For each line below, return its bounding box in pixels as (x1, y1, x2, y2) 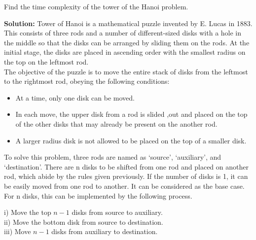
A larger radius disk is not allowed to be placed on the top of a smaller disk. (15, 135, 247, 145)
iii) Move (4, 226, 31, 237)
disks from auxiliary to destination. (51, 226, 158, 237)
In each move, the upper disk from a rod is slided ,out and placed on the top (15, 109, 248, 119)
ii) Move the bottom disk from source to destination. (4, 216, 163, 227)
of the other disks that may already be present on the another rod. (15, 118, 218, 129)
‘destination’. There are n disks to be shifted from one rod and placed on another (4, 161, 249, 171)
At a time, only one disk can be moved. (15, 92, 135, 103)
